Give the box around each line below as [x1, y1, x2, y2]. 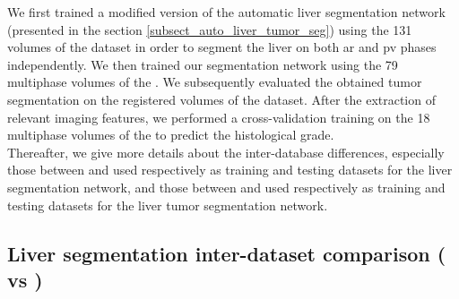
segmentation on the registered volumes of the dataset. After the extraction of [7, 90, 436, 108]
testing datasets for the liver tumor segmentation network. [7, 195, 328, 214]
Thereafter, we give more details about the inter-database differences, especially [7, 142, 445, 161]
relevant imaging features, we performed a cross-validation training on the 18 [7, 107, 430, 126]
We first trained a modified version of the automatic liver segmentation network [7, 3, 446, 21]
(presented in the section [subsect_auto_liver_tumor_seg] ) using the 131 [7, 20, 412, 38]
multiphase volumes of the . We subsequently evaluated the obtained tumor [7, 73, 422, 91]
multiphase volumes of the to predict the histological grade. [7, 125, 334, 144]
